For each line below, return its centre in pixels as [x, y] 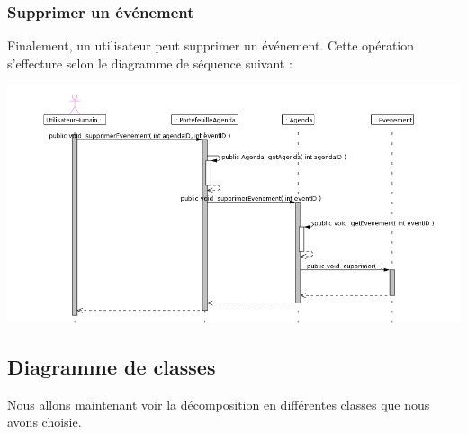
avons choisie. [45, 422]
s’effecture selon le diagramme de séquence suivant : [150, 63]
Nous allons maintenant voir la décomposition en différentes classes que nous [219, 404]
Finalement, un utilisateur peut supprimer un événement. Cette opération [211, 45]
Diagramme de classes [112, 366]
